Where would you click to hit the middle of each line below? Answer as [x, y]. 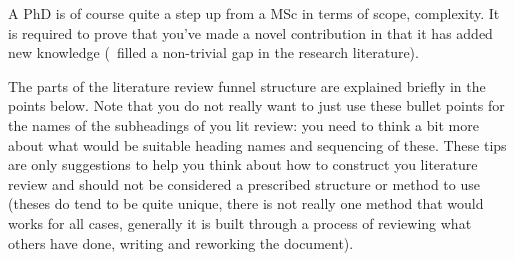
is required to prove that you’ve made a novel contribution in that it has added [250, 32]
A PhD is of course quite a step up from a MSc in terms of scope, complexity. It [254, 13]
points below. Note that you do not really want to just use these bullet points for [256, 105]
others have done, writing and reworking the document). [181, 242]
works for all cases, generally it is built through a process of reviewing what [240, 222]
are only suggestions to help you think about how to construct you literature [243, 164]
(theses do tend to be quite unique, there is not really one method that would [246, 203]
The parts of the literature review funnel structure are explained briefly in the [247, 85]
